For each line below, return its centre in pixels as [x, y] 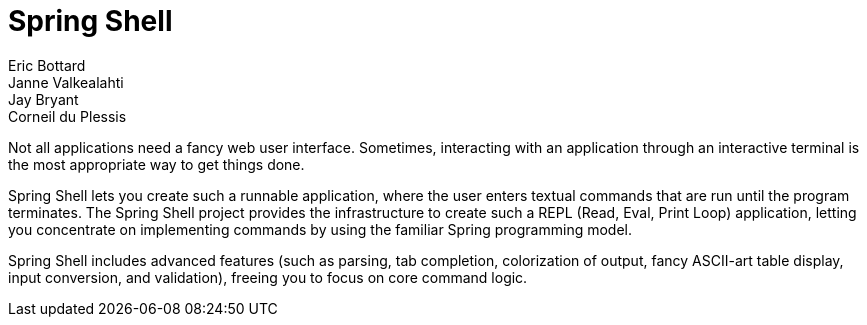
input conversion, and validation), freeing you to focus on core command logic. [268, 277]
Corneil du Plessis [67, 116]
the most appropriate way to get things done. [156, 164]
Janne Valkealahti [66, 82]
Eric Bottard [47, 65]
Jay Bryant [43, 99]
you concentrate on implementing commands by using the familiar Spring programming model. [320, 229]
